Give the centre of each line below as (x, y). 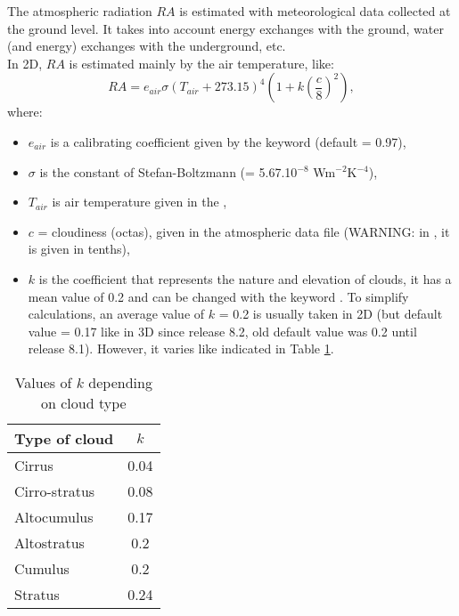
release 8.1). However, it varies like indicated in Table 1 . (181, 349)
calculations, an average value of (116, 314)
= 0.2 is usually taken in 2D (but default (331, 314)
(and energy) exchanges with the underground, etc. (147, 46)
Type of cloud (64, 438)
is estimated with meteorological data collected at (315, 11)
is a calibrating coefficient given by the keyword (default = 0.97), (228, 141)
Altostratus (49, 542)
